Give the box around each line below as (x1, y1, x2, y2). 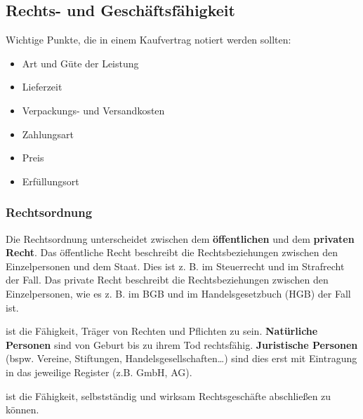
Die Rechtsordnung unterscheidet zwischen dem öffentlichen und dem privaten (6, 231, 355, 246)
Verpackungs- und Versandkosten (22, 102, 165, 117)
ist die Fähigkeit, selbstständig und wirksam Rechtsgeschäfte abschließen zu (6, 388, 331, 403)
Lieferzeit (22, 79, 62, 94)
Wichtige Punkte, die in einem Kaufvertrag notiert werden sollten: (6, 32, 291, 47)
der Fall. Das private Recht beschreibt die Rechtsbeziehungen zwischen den (6, 272, 329, 287)
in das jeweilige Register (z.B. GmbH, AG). (6, 364, 192, 379)
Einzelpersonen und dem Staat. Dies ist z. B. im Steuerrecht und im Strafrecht (6, 258, 345, 273)
